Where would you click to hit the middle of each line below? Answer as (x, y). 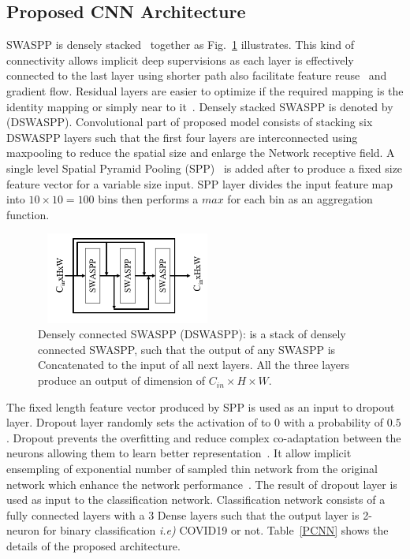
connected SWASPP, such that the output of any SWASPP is (187, 349)
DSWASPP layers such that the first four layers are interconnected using (182, 137)
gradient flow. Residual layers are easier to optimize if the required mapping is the (205, 90)
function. (28, 214)
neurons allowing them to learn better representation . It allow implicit (179, 453)
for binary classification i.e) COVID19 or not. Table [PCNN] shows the (216, 530)
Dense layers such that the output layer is (258, 514)
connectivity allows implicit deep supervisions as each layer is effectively (180, 60)
